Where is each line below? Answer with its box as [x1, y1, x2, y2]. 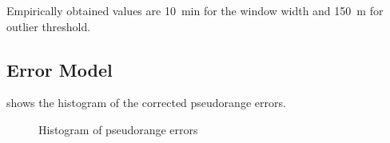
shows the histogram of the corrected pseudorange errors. [6, 94, 286, 111]
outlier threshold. [6, 18, 91, 34]
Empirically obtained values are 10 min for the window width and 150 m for [6, 2, 384, 18]
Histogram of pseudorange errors [38, 121, 198, 137]
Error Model [6, 57, 113, 81]
